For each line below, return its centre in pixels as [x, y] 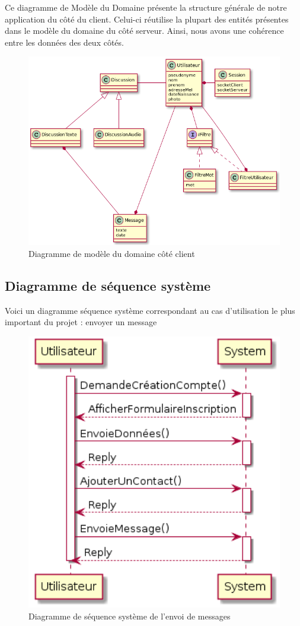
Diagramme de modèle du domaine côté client [112, 253]
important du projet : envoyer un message [81, 322]
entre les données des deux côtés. [64, 42]
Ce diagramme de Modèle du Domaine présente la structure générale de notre [146, 7]
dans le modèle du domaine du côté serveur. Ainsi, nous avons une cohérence [144, 31]
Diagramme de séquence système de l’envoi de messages [130, 616]
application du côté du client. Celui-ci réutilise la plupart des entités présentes [147, 19]
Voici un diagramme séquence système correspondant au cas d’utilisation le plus [150, 310]
